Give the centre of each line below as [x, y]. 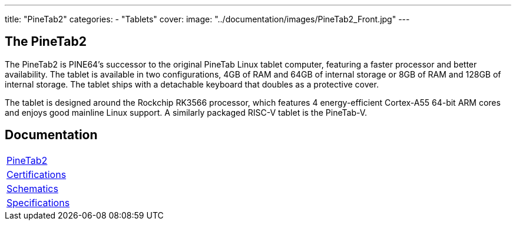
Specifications [38, 202]
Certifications [37, 174]
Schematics [32, 188]
